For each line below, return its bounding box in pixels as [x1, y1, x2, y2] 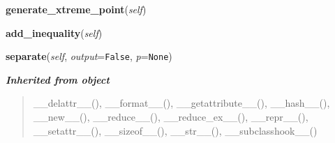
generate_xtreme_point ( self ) [6, 2, 147, 16]
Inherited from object [6, 72, 110, 86]
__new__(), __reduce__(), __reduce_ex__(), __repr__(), [33, 110, 308, 124]
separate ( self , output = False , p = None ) [6, 49, 172, 63]
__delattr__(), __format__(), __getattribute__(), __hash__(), [33, 96, 330, 110]
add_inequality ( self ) [6, 25, 103, 40]
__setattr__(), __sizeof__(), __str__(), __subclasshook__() [33, 123, 318, 137]
